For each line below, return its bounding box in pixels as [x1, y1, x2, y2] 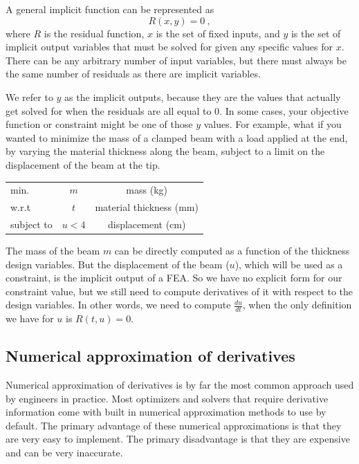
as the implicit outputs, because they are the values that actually [64, 89, 341, 104]
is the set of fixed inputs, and [156, 26, 280, 40]
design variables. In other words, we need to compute [6, 297, 231, 312]
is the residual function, [44, 26, 145, 40]
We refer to [6, 89, 53, 104]
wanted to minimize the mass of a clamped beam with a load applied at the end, [6, 130, 348, 145]
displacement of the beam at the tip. [6, 157, 160, 171]
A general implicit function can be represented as [6, 2, 214, 16]
